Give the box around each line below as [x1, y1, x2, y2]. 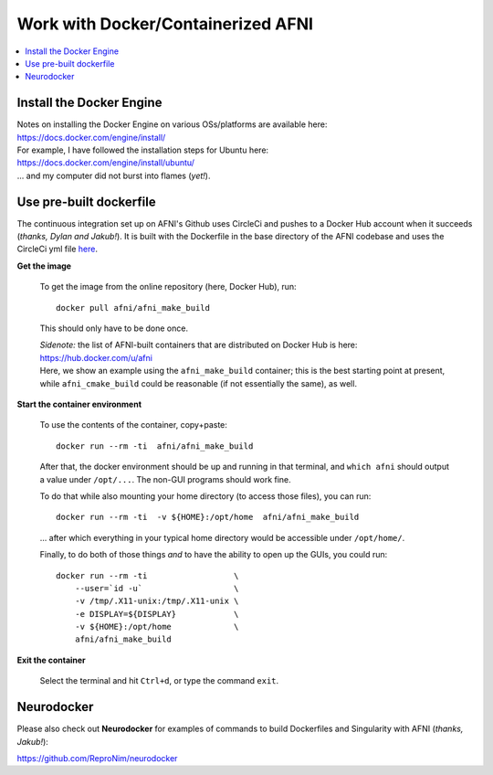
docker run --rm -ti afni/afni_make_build [56, 441, 254, 451]
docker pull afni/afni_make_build [56, 303, 210, 313]
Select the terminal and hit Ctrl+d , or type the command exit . [39, 675, 279, 686]
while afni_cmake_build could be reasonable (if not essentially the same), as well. [39, 377, 358, 388]
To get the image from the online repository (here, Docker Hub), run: [39, 281, 297, 292]
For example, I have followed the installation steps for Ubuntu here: [16, 144, 269, 155]
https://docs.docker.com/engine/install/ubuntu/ [16, 157, 195, 168]
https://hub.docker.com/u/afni [39, 352, 152, 363]
